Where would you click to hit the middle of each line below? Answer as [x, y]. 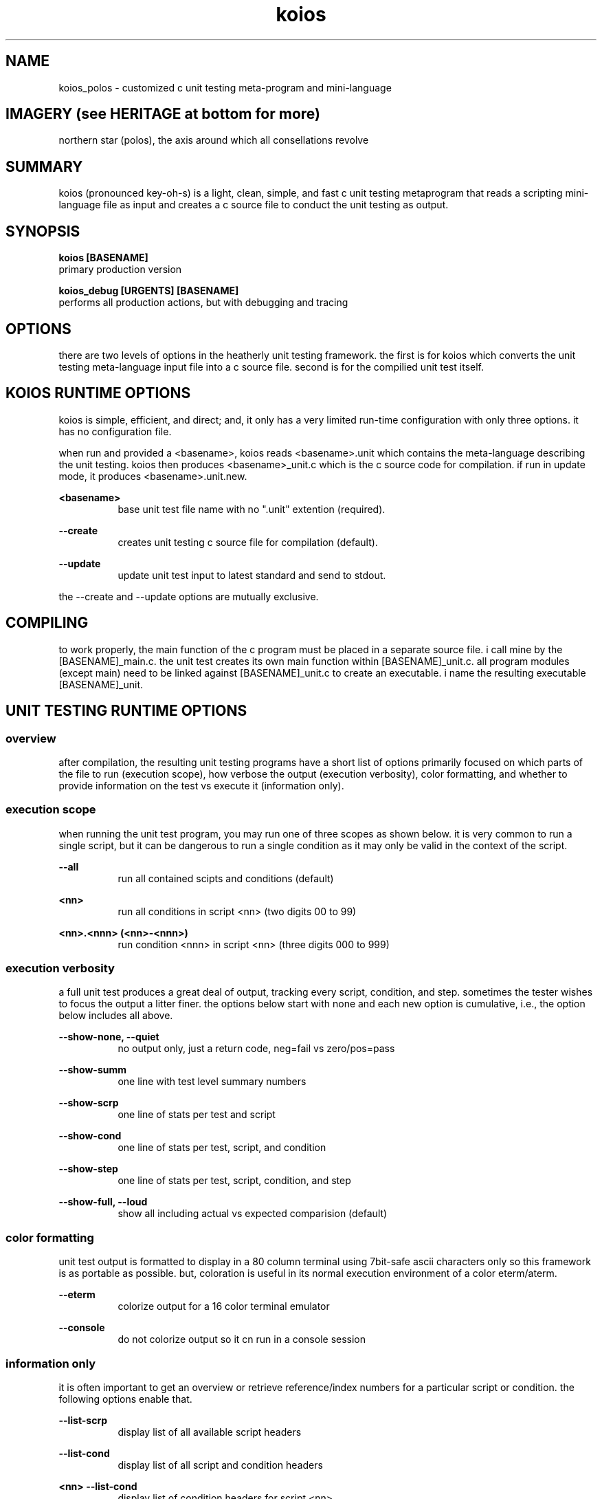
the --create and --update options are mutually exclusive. [189, 596]
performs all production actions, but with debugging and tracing [203, 303]
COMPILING [47, 623]
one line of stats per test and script [197, 1115]
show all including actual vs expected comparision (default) [253, 1214]
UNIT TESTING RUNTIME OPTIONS [126, 711]
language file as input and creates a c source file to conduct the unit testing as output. [254, 205]
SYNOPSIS [43, 231]
